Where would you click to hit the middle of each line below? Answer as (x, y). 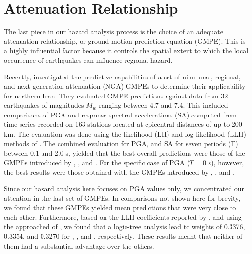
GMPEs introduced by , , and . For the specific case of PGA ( (97, 162)
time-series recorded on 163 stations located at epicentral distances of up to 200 (123, 124)
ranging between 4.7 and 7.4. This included (163, 105)
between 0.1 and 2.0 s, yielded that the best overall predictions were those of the (125, 153)
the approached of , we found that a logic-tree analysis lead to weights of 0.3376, (125, 226)
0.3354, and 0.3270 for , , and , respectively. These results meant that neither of (123, 236)
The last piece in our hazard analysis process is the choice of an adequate (114, 31)
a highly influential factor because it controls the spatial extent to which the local (126, 50)
